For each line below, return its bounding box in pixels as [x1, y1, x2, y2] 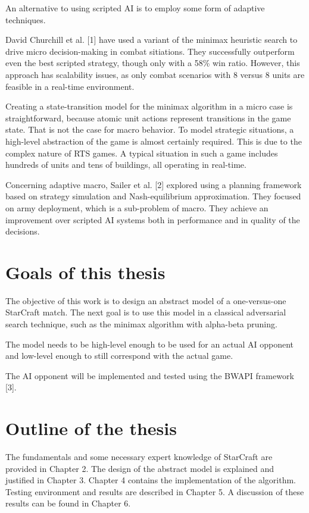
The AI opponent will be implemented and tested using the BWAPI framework [5, 369, 294, 381]
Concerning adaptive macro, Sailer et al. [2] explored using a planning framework [5, 178, 302, 190]
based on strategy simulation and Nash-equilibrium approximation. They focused [5, 190, 301, 202]
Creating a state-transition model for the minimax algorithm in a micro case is [5, 100, 293, 112]
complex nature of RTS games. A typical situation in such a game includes [5, 146, 278, 159]
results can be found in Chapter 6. [5, 497, 131, 509]
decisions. [5, 225, 40, 237]
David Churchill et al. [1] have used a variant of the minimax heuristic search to [5, 33, 298, 46]
